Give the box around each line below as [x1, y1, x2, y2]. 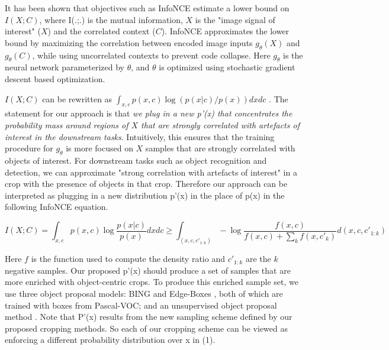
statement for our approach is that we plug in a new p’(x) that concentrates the [5, 107, 292, 119]
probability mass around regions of [5, 118, 128, 131]
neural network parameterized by [5, 61, 124, 73]
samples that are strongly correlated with [145, 142, 295, 154]
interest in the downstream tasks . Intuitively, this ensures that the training [5, 130, 275, 142]
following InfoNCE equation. [5, 200, 108, 213]
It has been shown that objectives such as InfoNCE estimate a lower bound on [5, 2, 290, 14]
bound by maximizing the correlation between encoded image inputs [5, 36, 253, 48]
